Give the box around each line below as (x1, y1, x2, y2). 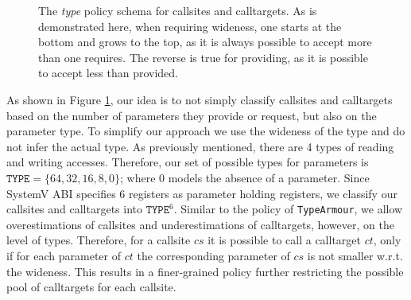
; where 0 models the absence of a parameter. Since (120, 169, 370, 185)
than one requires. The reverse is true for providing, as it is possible (38, 49, 368, 65)
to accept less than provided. (38, 64, 178, 81)
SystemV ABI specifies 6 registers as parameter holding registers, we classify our (6, 185, 397, 201)
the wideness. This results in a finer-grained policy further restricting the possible (6, 263, 404, 279)
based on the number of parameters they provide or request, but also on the (6, 107, 377, 123)
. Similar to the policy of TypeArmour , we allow (173, 201, 403, 217)
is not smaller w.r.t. (307, 247, 403, 263)
